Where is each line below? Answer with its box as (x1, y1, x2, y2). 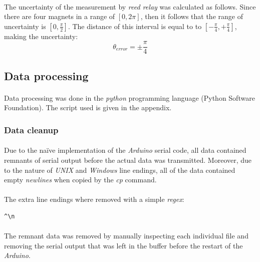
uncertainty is (4, 21, 46, 31)
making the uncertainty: (4, 31, 78, 41)
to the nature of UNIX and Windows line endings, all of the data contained (4, 164, 235, 175)
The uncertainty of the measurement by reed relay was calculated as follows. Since (4, 1, 256, 12)
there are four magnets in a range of (4, 11, 115, 22)
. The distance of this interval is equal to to (68, 21, 202, 31)
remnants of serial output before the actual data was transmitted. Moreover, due (4, 155, 252, 165)
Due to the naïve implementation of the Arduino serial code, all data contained (4, 145, 246, 155)
